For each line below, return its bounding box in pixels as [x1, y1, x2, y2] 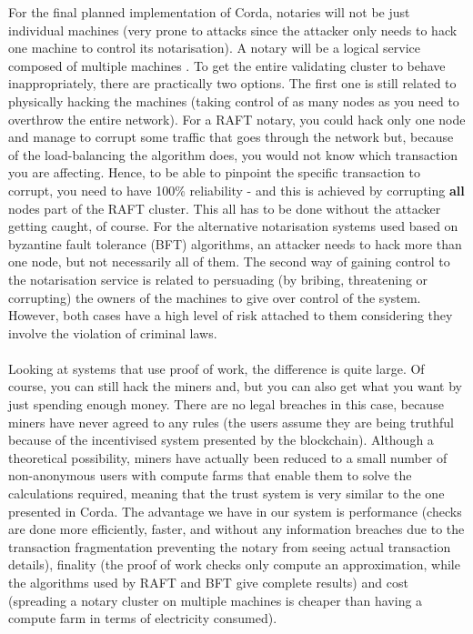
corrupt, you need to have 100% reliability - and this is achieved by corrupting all [8, 180, 465, 199]
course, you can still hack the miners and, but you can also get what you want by [8, 377, 462, 396]
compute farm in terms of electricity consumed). [8, 609, 277, 628]
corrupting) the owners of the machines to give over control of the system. [8, 287, 421, 307]
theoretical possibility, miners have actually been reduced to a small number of [8, 448, 448, 467]
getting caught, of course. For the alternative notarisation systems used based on [8, 216, 458, 236]
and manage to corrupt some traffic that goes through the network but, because [8, 127, 454, 146]
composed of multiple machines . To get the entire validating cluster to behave [8, 55, 446, 75]
